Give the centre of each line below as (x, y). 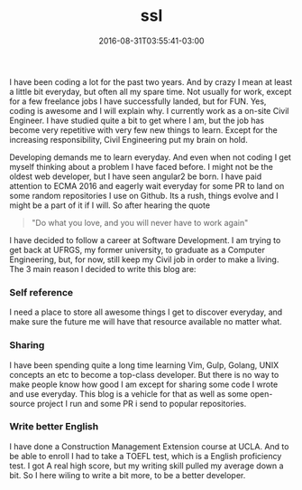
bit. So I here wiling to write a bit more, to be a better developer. (128, 475)
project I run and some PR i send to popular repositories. (142, 403)
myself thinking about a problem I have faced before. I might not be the (141, 166)
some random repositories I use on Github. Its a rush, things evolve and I (144, 195)
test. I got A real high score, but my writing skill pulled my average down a (146, 466)
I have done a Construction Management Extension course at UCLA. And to (149, 446)
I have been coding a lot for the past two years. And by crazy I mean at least (151, 81)
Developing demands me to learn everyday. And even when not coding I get (150, 157)
